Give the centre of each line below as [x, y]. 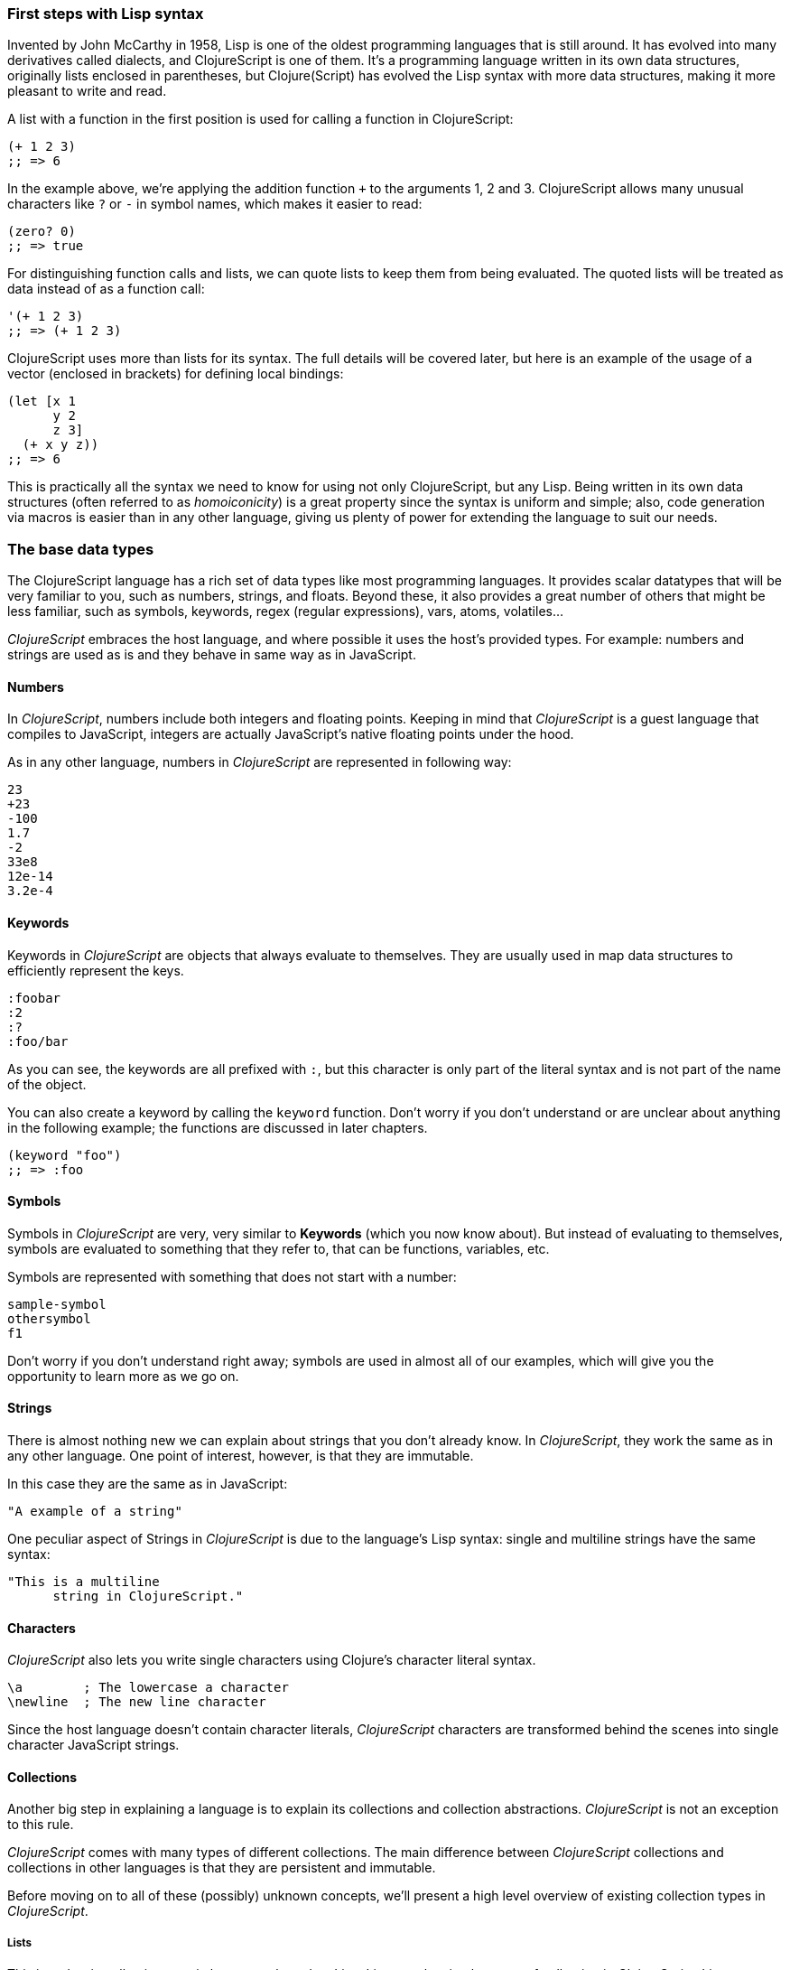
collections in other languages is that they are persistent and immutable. [222, 1868]
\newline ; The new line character [137, 1702]
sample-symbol [57, 1304]
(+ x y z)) [60, 445]
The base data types [81, 549]
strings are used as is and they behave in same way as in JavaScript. [212, 655]
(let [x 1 [42, 401]
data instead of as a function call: [106, 289]
